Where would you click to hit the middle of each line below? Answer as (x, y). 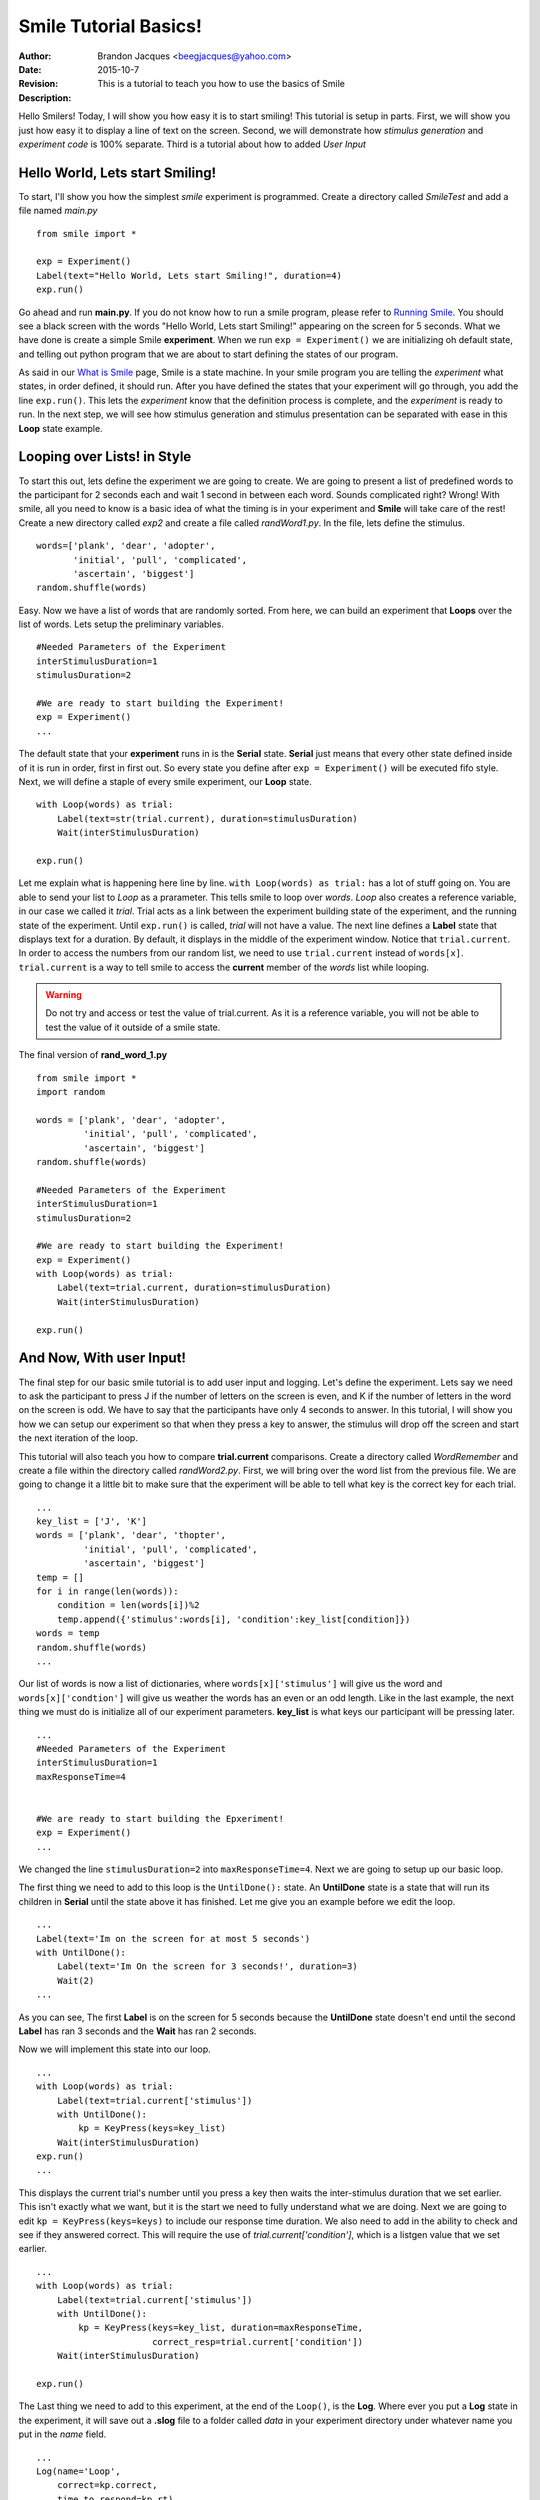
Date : (30, 69)
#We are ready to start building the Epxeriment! (160, 1818)
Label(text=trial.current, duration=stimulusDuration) (194, 1288)
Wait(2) (75, 1980)
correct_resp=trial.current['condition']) (257, 2341)
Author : (35, 56)
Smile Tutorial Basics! (110, 26)
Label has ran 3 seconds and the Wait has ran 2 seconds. (137, 2031)
